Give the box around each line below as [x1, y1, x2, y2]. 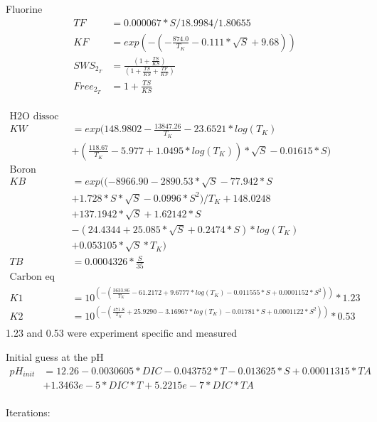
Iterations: [6, 405, 51, 420]
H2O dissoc [9, 111, 59, 121]
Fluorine [6, 1, 43, 16]
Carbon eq [9, 272, 55, 283]
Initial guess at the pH [6, 349, 104, 364]
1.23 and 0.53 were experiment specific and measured [6, 325, 237, 340]
